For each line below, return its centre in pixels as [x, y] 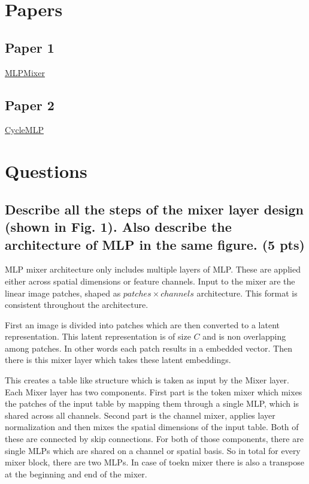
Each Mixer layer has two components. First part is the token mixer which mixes [154, 391]
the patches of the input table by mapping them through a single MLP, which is [152, 403]
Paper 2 [30, 105]
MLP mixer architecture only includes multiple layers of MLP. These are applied [153, 269]
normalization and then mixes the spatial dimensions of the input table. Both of [152, 427]
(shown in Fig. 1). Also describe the [118, 227]
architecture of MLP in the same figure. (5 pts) [155, 244]
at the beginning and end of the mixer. [76, 474]
